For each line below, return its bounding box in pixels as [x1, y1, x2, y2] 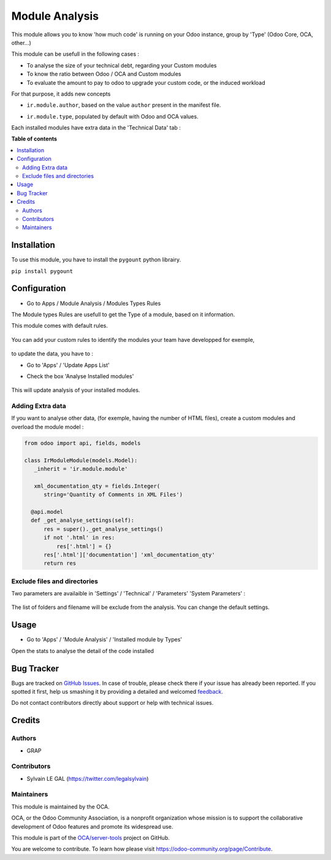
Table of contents [11, 135, 58, 142]
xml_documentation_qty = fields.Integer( [34, 482, 161, 489]
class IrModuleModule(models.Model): [24, 457, 138, 463]
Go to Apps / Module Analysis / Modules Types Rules [26, 300, 161, 307]
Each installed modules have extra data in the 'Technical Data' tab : [11, 124, 181, 131]
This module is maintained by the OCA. [11, 803, 110, 810]
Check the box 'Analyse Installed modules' [26, 372, 134, 380]
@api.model [31, 508, 64, 515]
